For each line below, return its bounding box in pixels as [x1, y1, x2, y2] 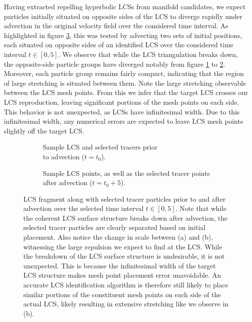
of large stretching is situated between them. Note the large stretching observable [4, 77, 246, 88]
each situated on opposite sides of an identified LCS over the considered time [4, 39, 234, 50]
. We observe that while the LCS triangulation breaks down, [58, 49, 238, 59]
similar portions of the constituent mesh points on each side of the [23, 289, 221, 299]
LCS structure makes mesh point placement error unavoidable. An [23, 270, 221, 280]
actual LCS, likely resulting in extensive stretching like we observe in [23, 299, 229, 309]
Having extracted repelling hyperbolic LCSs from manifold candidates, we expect [4, 1, 246, 11]
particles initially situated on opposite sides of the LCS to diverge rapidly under [4, 11, 242, 21]
